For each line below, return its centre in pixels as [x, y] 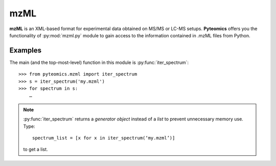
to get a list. [36, 149]
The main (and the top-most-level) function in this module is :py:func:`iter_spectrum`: [99, 62]
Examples [26, 50]
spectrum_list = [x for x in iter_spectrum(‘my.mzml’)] [104, 138]
